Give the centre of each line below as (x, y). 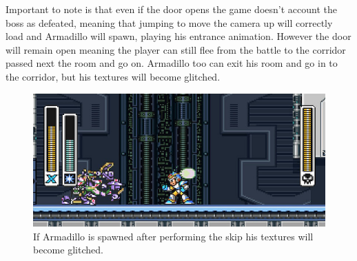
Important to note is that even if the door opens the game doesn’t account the (171, 9)
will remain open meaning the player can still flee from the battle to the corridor (176, 49)
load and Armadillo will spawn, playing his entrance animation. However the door (178, 36)
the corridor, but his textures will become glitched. (113, 76)
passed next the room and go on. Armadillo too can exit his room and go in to (172, 63)
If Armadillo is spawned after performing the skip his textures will (173, 236)
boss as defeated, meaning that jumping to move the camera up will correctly (169, 22)
